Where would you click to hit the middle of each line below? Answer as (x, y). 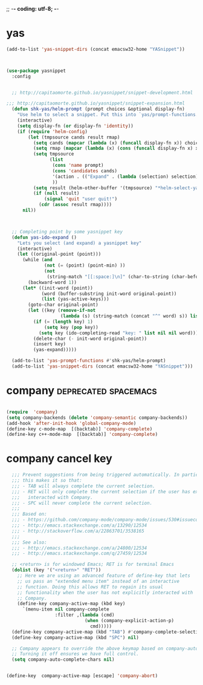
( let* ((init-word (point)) (58, 288)
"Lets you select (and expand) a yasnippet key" (79, 243)
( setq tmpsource (53, 154)
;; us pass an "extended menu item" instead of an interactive (98, 581)
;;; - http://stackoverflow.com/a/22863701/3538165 (78, 531)
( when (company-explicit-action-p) (129, 621)
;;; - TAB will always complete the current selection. (83, 486)
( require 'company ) (32, 412)
